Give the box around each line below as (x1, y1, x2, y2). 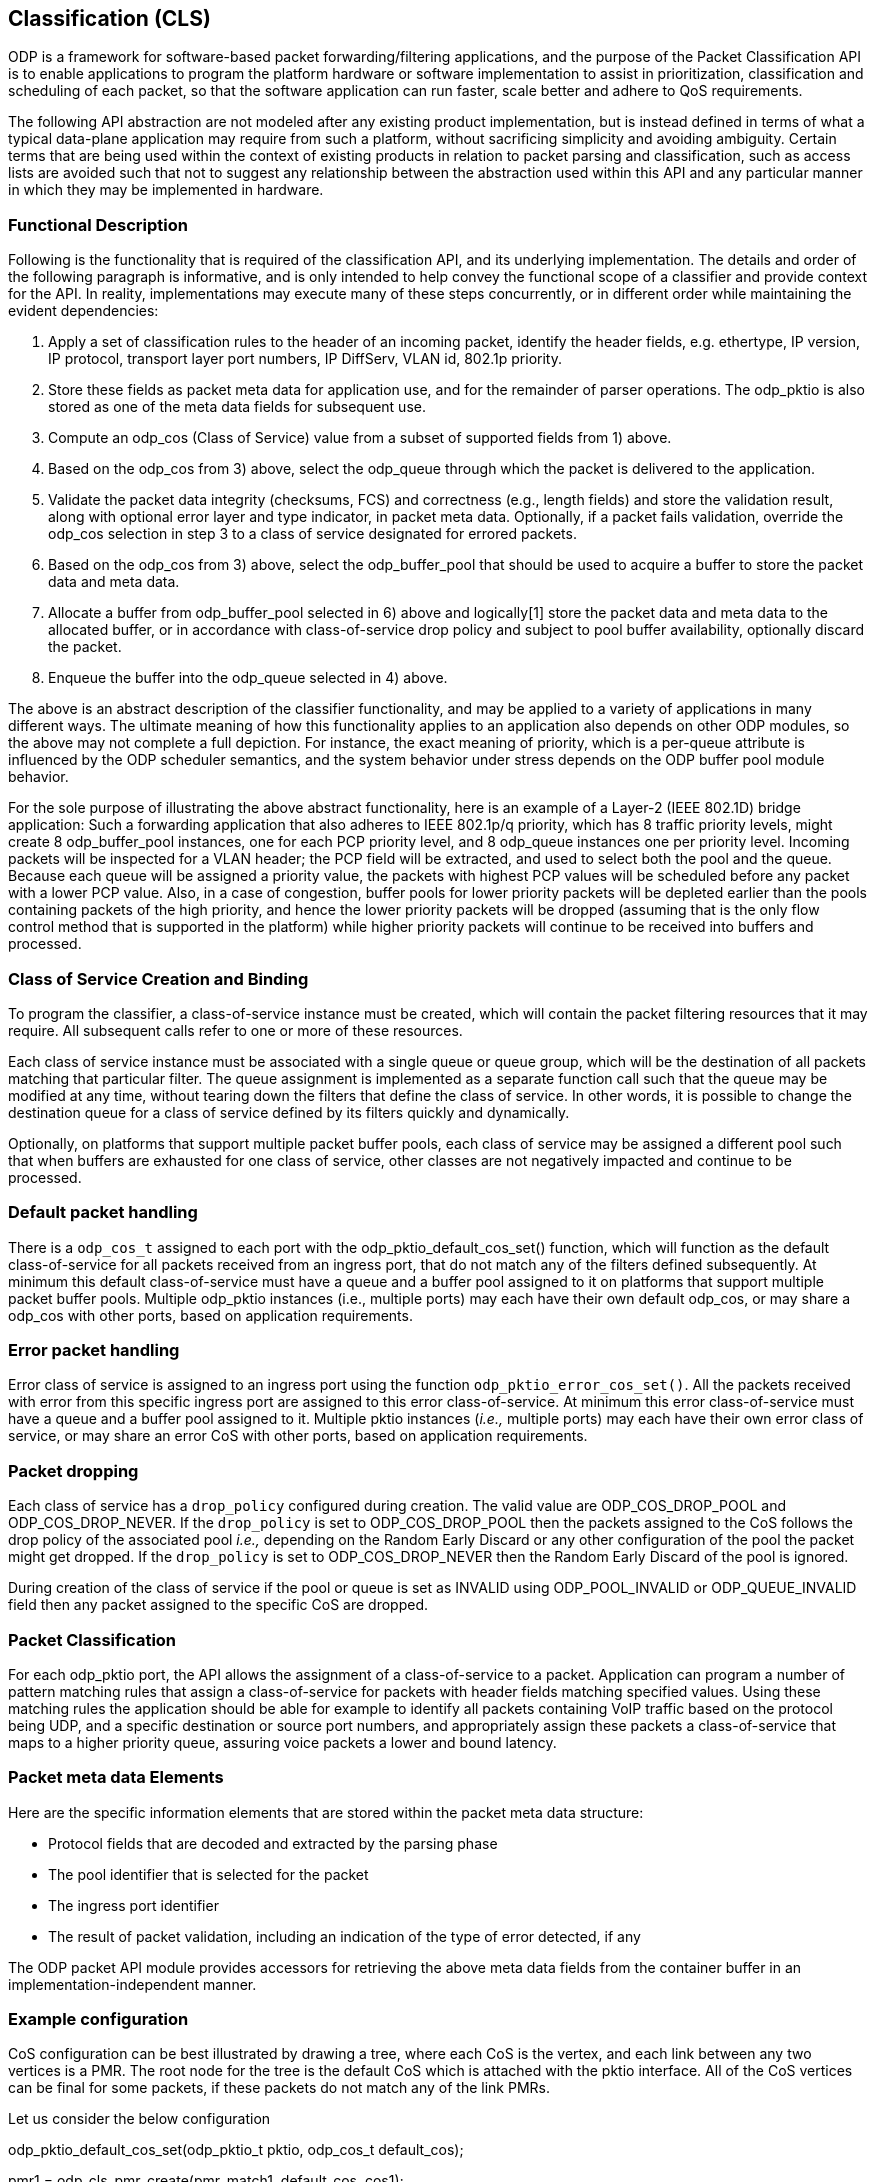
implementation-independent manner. (8, 1975, 257, 1993)
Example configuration (8, 2009, 189, 2030)
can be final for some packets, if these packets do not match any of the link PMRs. (8, 2079, 550, 2097)
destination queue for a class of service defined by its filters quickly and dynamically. (8, 1103, 570, 1121)
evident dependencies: (8, 302, 159, 320)
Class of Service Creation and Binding (8, 968, 309, 989)
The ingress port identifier (48, 1896, 219, 1914)
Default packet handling (8, 1202, 198, 1223)
